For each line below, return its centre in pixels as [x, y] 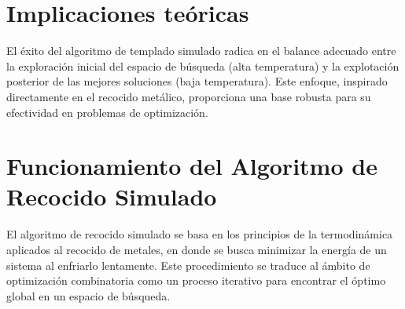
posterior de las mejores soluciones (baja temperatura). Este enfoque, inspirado [197, 81]
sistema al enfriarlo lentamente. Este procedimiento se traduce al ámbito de [188, 265]
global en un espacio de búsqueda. [88, 295]
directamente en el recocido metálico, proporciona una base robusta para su [189, 96]
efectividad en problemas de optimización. [107, 112]
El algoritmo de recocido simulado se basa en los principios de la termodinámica [200, 234]
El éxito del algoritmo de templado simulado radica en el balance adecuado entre [201, 51]
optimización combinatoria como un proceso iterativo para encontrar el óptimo [196, 280]
